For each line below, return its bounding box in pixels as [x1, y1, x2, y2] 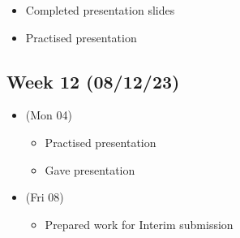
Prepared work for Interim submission [45, 215, 234, 232]
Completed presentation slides [25, 2, 175, 18]
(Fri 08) [25, 188, 64, 206]
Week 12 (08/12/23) [6, 68, 180, 93]
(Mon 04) [25, 106, 72, 123]
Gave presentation [45, 161, 135, 178]
